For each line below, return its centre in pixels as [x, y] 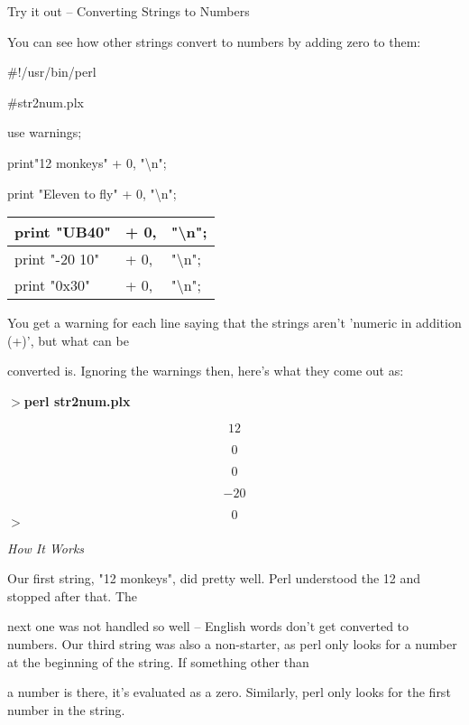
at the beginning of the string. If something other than [158, 661]
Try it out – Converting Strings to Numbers [129, 11]
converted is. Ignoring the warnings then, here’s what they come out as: [206, 371]
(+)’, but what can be [68, 340]
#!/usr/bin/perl [52, 72]
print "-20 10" [57, 259]
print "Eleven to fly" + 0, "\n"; [92, 193]
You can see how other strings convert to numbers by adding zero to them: [214, 41]
